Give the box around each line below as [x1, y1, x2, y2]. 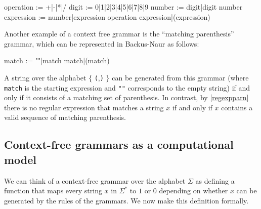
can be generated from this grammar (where [112, 72, 249, 82]
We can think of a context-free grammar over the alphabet [4, 175, 186, 186]
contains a [221, 102, 253, 112]
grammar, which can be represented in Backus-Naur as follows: [4, 38, 199, 49]
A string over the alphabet [4, 72, 86, 82]
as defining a [195, 175, 235, 186]
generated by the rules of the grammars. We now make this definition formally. [4, 195, 249, 205]
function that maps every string [4, 185, 102, 196]
